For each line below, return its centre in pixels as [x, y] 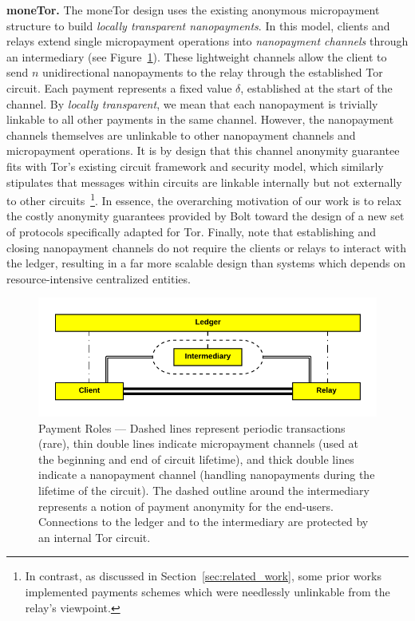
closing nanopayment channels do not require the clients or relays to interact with [206, 247]
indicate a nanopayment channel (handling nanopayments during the [207, 475]
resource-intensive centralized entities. [99, 278]
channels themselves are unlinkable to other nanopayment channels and [181, 134]
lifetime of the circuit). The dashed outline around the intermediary [204, 490]
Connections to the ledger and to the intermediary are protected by [204, 522]
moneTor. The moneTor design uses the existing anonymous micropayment [193, 10]
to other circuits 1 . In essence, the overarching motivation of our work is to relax [204, 199]
